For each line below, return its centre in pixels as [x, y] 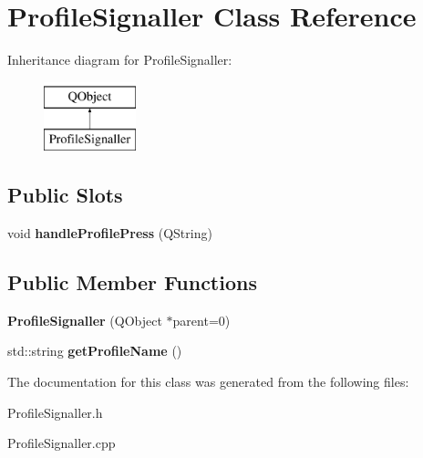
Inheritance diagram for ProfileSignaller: [120, 60]
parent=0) [201, 320]
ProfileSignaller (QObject [85, 320]
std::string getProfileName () [95, 351]
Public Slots [65, 195]
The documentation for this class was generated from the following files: [208, 382]
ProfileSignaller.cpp [62, 443]
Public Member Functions [132, 282]
